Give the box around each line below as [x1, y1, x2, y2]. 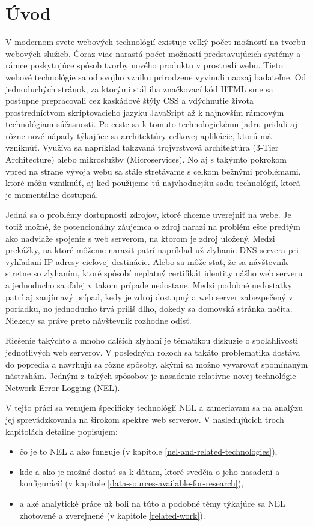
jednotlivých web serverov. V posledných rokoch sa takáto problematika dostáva [5, 345, 300, 358]
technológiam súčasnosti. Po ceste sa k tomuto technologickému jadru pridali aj [5, 118, 297, 130]
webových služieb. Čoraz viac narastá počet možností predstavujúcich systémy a [5, 47, 301, 59]
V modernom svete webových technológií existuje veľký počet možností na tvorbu [5, 35, 306, 48]
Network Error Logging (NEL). [5, 381, 120, 393]
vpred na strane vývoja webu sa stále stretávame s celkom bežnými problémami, [5, 164, 301, 177]
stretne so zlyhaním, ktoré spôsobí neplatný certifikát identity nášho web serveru [5, 267, 303, 279]
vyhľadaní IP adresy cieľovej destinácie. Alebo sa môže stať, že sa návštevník [5, 255, 288, 267]
